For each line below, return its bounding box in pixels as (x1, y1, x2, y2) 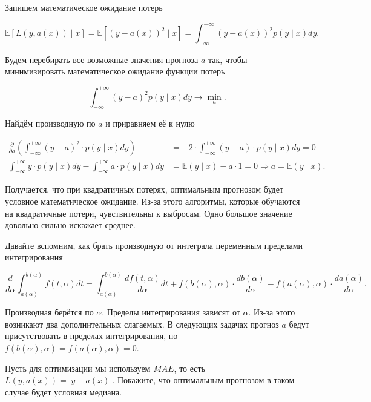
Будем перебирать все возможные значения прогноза (5, 53, 199, 65)
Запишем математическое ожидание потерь (5, 1, 163, 13)
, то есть (174, 361, 206, 374)
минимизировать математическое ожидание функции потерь (5, 65, 225, 77)
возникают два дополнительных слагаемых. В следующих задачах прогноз (5, 317, 279, 330)
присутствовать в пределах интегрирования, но (5, 329, 178, 342)
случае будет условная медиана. (5, 385, 122, 398)
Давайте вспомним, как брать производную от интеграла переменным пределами (5, 239, 303, 251)
